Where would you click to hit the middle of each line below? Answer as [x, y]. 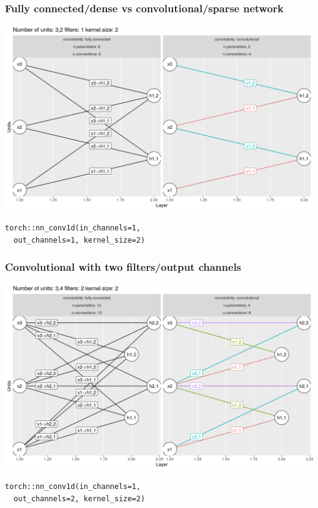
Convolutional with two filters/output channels [123, 267]
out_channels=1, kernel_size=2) [79, 240]
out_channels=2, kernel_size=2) [79, 499]
